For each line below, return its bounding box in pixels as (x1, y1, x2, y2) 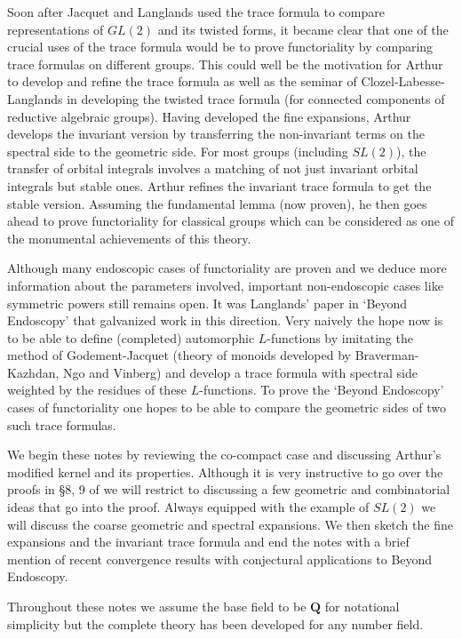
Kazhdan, (7, 363, 60, 381)
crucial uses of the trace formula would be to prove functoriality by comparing (7, 37, 434, 56)
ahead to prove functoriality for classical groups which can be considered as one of (7, 212, 455, 230)
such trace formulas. (7, 415, 116, 434)
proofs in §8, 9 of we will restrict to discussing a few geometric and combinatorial (7, 480, 450, 499)
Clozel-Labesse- (361, 72, 445, 91)
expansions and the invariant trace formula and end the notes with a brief (7, 532, 410, 551)
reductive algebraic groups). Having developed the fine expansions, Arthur (7, 107, 411, 125)
